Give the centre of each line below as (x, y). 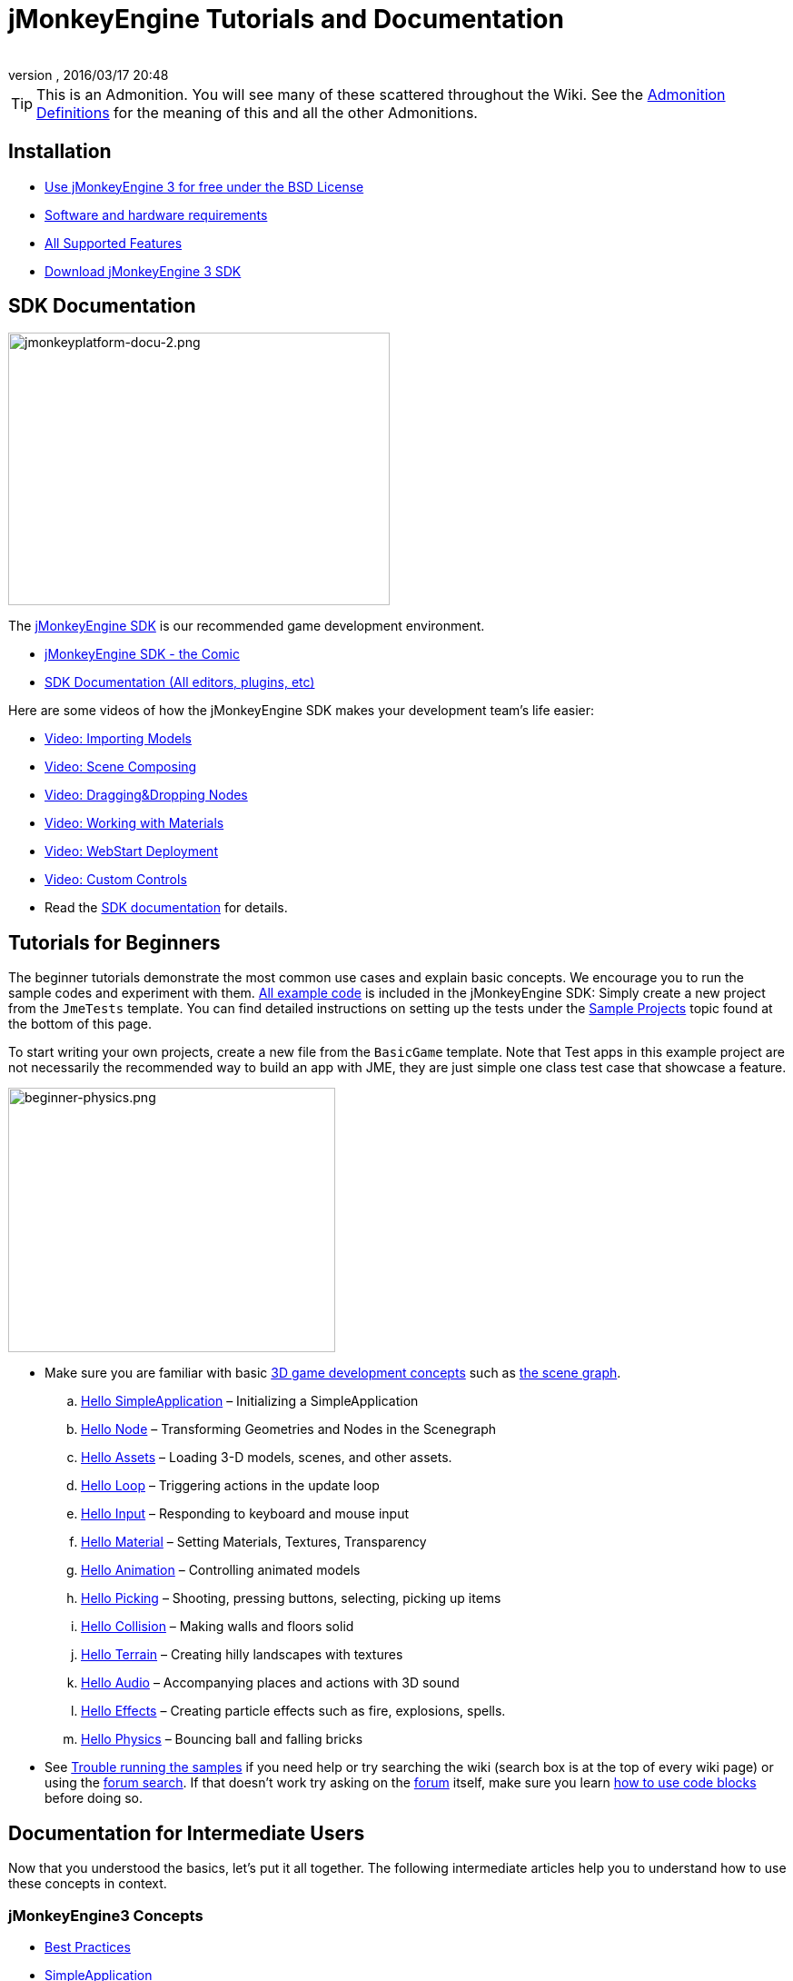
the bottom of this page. (80, 1024)
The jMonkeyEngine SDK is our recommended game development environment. (247, 626)
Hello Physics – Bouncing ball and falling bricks (222, 1739)
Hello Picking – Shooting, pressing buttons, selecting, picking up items (291, 1598)
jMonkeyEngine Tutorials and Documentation (286, 19)
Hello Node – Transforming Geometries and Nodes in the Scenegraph (289, 1429)
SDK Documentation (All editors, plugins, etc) (180, 682)
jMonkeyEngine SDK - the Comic (142, 654)
